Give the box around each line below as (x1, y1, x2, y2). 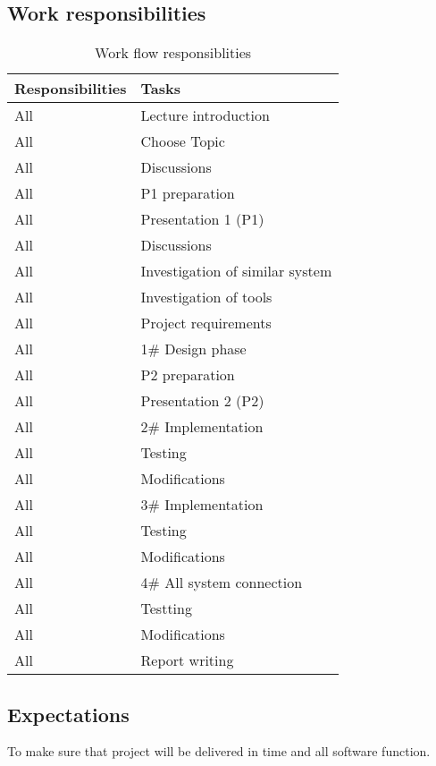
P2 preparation (140, 364, 235, 386)
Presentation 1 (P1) (140, 209, 264, 230)
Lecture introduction (140, 105, 270, 126)
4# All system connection (140, 572, 303, 593)
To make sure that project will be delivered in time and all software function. (7, 742, 431, 761)
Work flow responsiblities (95, 42, 252, 64)
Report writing (140, 650, 234, 671)
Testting (140, 598, 192, 619)
